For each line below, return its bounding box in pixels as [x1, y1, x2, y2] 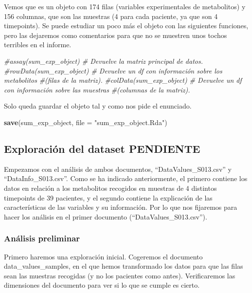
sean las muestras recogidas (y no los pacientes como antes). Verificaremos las [4, 270, 235, 280]
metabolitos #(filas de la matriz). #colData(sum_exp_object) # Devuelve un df [4, 75, 242, 85]
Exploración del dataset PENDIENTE [4, 141, 200, 156]
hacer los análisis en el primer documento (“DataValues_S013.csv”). [4, 211, 207, 221]
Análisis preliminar [4, 232, 80, 244]
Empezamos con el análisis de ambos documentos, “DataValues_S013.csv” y [4, 164, 232, 174]
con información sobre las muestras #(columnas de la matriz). [4, 84, 190, 94]
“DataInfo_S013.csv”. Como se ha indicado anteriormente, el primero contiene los [4, 173, 248, 183]
